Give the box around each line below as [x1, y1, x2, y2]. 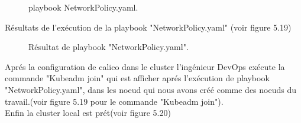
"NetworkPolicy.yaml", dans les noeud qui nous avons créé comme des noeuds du [5, 83, 297, 95]
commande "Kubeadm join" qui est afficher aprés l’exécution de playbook [5, 72, 270, 84]
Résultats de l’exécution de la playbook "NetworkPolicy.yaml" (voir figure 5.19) [5, 21, 292, 33]
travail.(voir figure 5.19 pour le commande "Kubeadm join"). [5, 95, 224, 107]
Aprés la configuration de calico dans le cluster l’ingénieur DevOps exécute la [5, 60, 285, 72]
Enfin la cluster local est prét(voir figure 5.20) [5, 107, 171, 119]
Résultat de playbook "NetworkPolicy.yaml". [28, 41, 189, 53]
